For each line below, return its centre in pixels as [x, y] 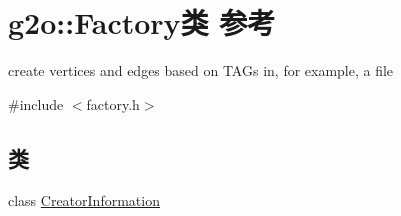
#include [36, 103]
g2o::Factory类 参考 [142, 22]
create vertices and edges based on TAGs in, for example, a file [201, 70]
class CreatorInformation [84, 199]
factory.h [113, 103]
